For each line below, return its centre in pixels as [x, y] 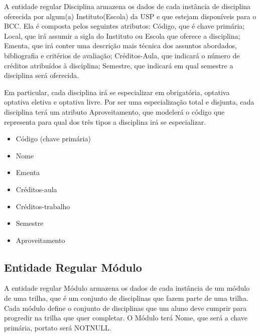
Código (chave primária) [53, 139]
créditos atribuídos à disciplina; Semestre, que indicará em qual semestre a [119, 65]
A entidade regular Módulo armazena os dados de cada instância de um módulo [127, 288]
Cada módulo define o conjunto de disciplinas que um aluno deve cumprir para [125, 308]
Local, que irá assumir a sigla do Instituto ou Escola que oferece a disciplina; [122, 35]
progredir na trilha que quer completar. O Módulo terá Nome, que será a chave [126, 318]
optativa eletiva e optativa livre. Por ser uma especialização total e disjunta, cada [129, 102]
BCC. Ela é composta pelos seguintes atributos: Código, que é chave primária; [124, 26]
